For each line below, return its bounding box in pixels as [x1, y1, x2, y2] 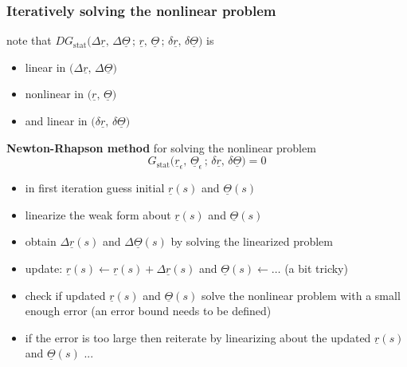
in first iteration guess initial [25, 180, 165, 196]
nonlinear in [25, 85, 84, 102]
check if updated [25, 286, 106, 303]
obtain [25, 233, 57, 250]
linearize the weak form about [25, 206, 171, 223]
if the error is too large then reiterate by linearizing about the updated [25, 329, 371, 345]
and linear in [25, 112, 88, 128]
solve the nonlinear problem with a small [201, 286, 401, 303]
